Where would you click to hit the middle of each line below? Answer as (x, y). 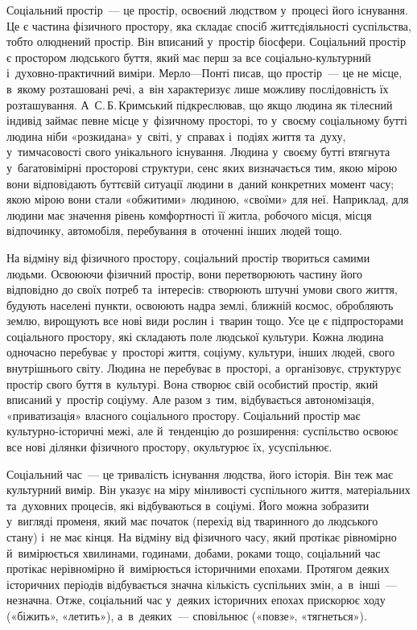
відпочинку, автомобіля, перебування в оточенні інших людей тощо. (175, 231)
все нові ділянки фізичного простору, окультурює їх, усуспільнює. (169, 447)
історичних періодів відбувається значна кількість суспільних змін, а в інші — (202, 584)
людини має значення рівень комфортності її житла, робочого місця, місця (189, 214)
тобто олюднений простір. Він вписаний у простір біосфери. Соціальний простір (206, 41)
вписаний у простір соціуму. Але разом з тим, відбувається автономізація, (190, 399)
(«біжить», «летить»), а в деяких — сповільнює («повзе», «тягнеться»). (187, 615)
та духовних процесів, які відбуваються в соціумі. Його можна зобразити (188, 505)
